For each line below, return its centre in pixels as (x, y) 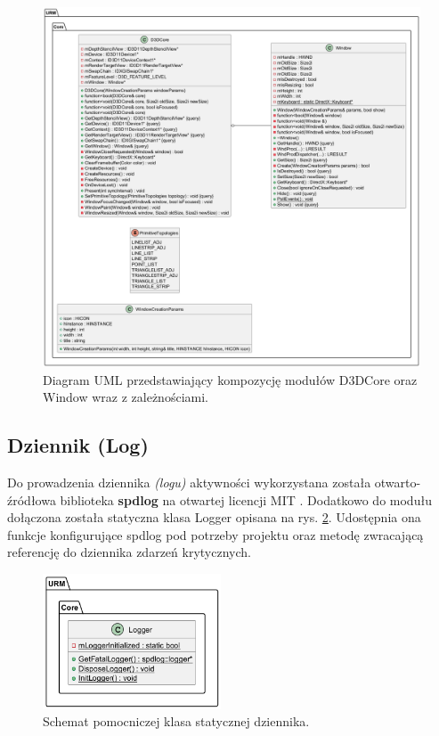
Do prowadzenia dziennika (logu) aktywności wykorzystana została (189, 482)
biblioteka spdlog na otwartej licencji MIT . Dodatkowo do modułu (246, 499)
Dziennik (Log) (78, 445)
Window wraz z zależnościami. (126, 397)
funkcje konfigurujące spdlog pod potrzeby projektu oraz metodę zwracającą (215, 534)
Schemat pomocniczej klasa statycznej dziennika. (176, 721)
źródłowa (32, 499)
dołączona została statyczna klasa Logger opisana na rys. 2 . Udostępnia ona (214, 517)
